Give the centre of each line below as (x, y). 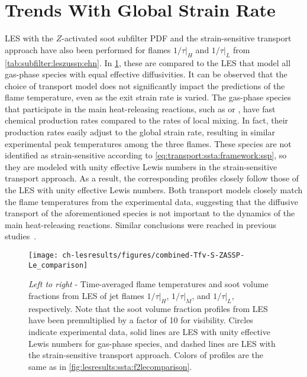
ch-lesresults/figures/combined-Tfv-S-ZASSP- (153, 256)
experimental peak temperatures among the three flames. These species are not (148, 143)
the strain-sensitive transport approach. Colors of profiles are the (146, 355)
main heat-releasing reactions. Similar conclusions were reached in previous (141, 224)
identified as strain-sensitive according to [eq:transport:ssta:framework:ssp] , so (146, 155)
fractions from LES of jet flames (86, 295)
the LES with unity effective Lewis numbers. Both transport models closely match (154, 190)
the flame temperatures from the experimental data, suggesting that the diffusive (151, 201)
